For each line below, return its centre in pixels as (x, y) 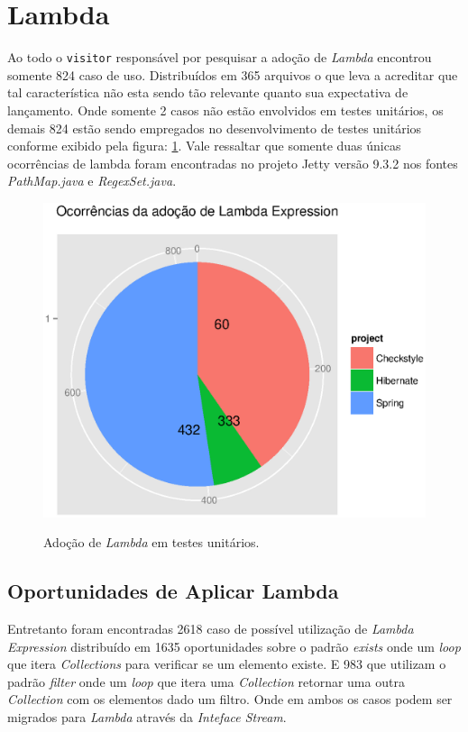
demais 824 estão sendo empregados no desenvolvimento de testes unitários (215, 128)
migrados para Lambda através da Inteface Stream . (147, 716)
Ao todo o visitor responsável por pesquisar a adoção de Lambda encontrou (220, 57)
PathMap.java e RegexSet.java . (92, 181)
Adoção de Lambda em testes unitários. (151, 542)
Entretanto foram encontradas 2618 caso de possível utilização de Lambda (211, 628)
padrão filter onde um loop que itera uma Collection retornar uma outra (206, 681)
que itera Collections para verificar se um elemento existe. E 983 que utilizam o (227, 664)
